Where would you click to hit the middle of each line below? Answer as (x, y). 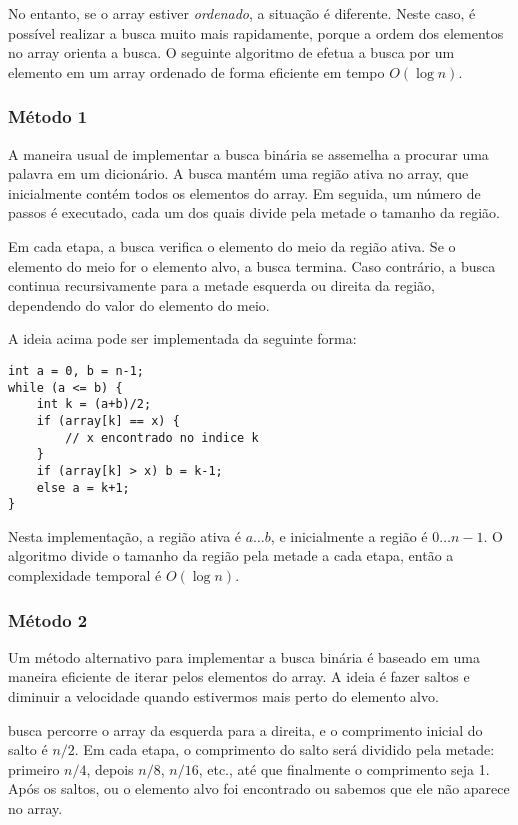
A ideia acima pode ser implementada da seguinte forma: (182, 338)
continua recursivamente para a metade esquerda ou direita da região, (221, 285)
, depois (110, 768)
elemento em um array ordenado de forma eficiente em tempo (196, 71)
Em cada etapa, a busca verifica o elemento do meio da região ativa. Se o (232, 245)
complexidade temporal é (85, 575)
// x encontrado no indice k (162, 437)
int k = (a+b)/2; (94, 404)
